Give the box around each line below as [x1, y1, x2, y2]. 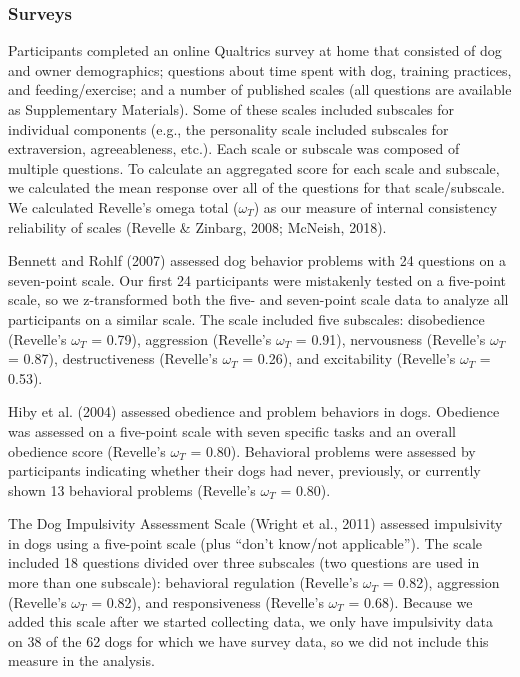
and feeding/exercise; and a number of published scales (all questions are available [8, 79, 512, 100]
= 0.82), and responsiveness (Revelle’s [91, 591, 324, 612]
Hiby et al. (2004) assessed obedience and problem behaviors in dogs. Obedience [8, 401, 500, 422]
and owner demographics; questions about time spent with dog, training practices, [8, 59, 512, 80]
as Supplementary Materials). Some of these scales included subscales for [8, 99, 454, 119]
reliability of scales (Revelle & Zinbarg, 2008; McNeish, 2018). [8, 216, 387, 237]
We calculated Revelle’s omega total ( [8, 196, 239, 217]
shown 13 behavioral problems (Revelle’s [8, 479, 256, 500]
